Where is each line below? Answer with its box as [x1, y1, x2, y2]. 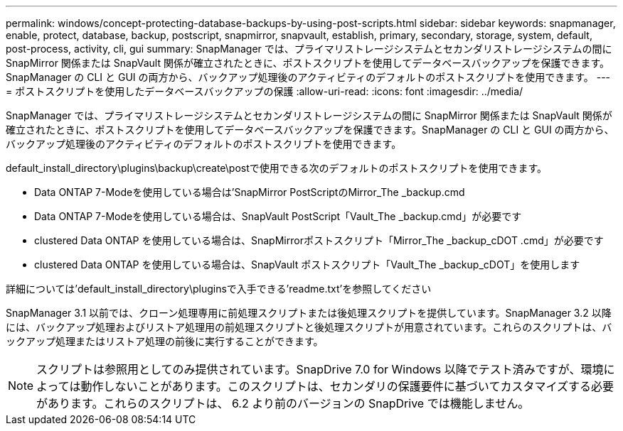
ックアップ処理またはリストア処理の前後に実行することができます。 [6, 335, 324, 347]
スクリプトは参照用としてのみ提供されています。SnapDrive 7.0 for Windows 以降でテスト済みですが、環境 [36, 362, 604, 376]
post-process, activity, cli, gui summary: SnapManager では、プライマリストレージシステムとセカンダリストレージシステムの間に [6, 43, 612, 55]
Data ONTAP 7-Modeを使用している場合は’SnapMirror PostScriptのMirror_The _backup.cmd [34, 186, 465, 198]
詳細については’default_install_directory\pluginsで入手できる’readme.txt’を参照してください [6, 283, 432, 295]
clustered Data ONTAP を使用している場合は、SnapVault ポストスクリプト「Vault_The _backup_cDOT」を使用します [34, 258, 580, 271]
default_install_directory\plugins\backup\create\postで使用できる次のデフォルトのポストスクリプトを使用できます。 [6, 162, 548, 174]
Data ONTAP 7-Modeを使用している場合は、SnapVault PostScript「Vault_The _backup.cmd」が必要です [34, 210, 522, 222]
